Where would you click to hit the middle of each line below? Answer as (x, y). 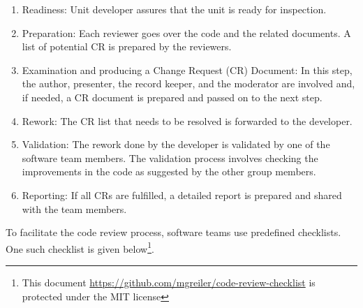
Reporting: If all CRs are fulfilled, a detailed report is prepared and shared (182, 195)
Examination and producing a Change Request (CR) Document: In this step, (187, 69)
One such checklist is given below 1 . (80, 247)
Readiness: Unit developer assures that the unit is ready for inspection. (174, 9)
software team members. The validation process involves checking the (170, 157)
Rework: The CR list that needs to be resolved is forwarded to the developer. (187, 120)
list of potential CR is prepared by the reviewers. (127, 46)
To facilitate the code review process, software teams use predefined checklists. (173, 232)
